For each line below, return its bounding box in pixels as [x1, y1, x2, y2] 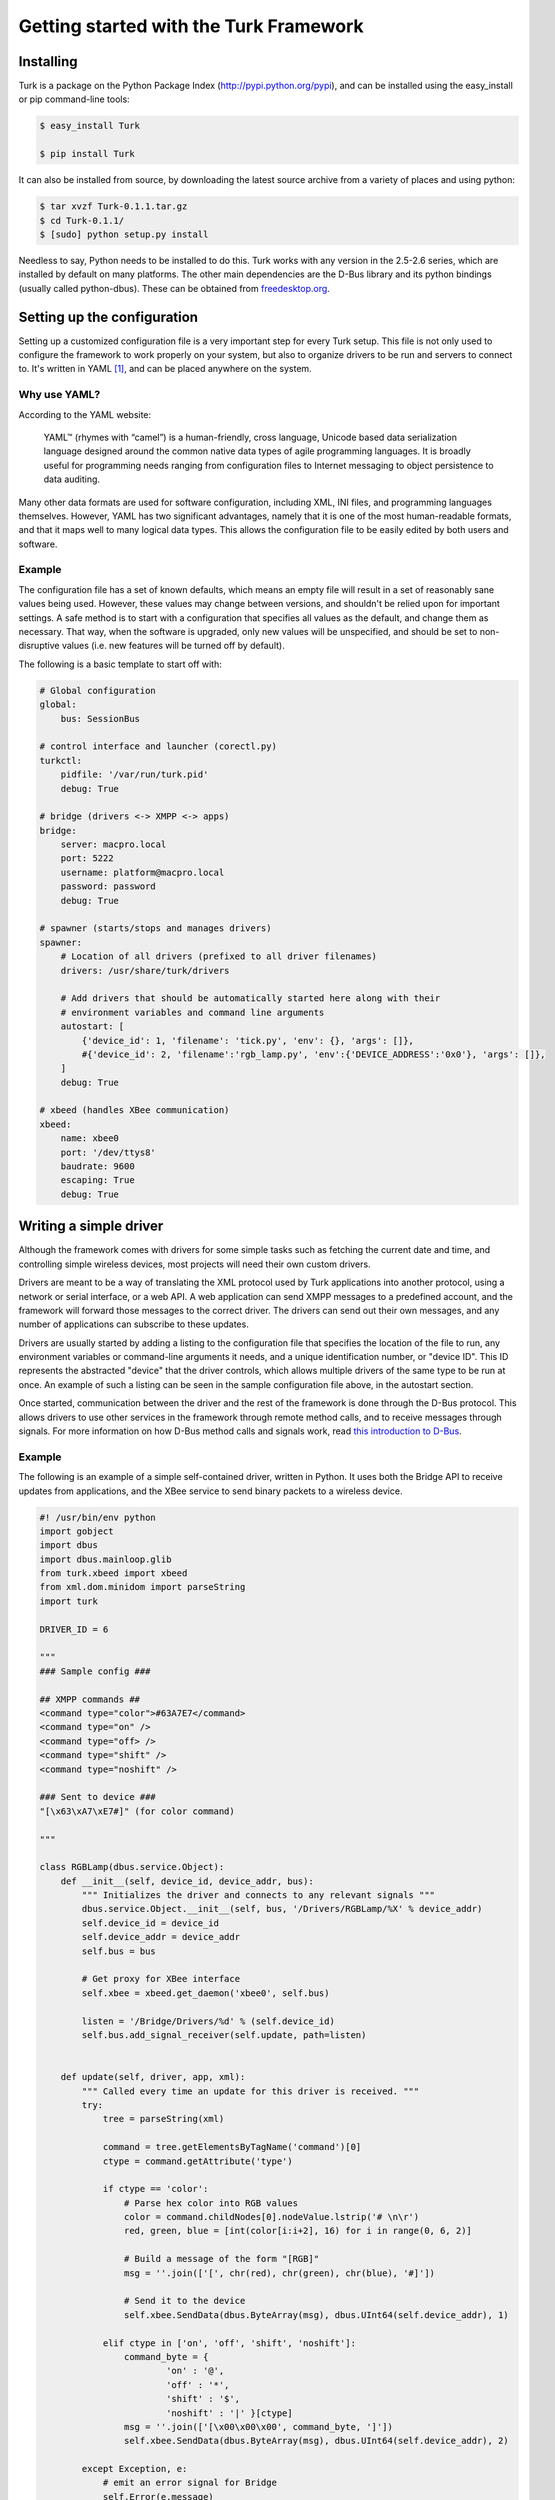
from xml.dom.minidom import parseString [39, 1581, 246, 1593]
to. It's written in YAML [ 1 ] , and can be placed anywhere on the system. [18, 363, 312, 375]
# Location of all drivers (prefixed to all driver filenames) [60, 951, 378, 962]
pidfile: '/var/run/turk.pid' [60, 769, 209, 780]
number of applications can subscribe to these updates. [18, 1318, 249, 1330]
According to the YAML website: [18, 408, 152, 420]
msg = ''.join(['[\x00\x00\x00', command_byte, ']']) [123, 2421, 394, 2432]
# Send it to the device [123, 2295, 246, 2307]
